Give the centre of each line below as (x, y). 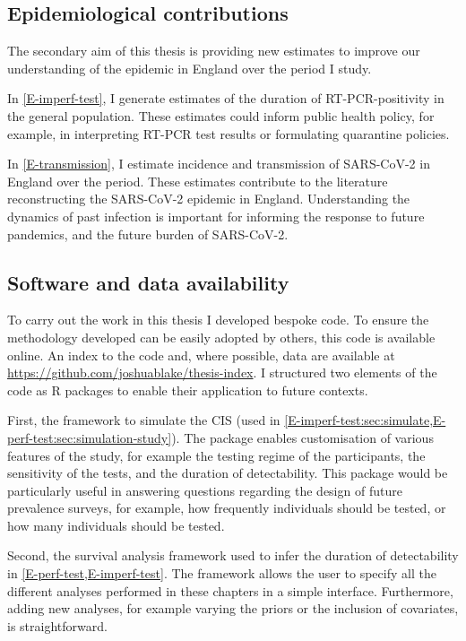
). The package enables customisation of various (302, 437)
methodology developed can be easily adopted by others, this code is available (221, 337)
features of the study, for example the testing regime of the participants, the (216, 455)
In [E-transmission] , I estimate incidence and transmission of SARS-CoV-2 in (219, 164)
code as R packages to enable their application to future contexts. (188, 390)
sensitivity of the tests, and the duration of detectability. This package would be (228, 473)
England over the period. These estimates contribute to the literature (198, 181)
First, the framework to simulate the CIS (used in (144, 420)
